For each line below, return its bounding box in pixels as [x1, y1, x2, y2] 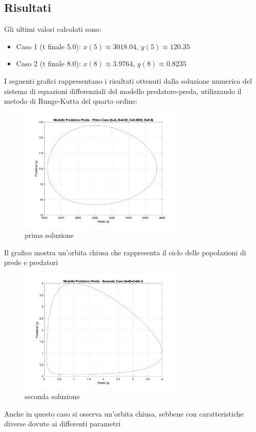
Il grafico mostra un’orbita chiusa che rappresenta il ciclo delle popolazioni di [4, 247, 246, 257]
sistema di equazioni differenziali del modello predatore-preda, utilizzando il [4, 85, 242, 96]
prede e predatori [4, 257, 58, 268]
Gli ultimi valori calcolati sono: [4, 24, 101, 34]
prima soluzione [25, 229, 74, 240]
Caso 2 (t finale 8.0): [16, 58, 81, 69]
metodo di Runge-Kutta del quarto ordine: [4, 96, 138, 106]
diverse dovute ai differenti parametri [4, 418, 121, 429]
